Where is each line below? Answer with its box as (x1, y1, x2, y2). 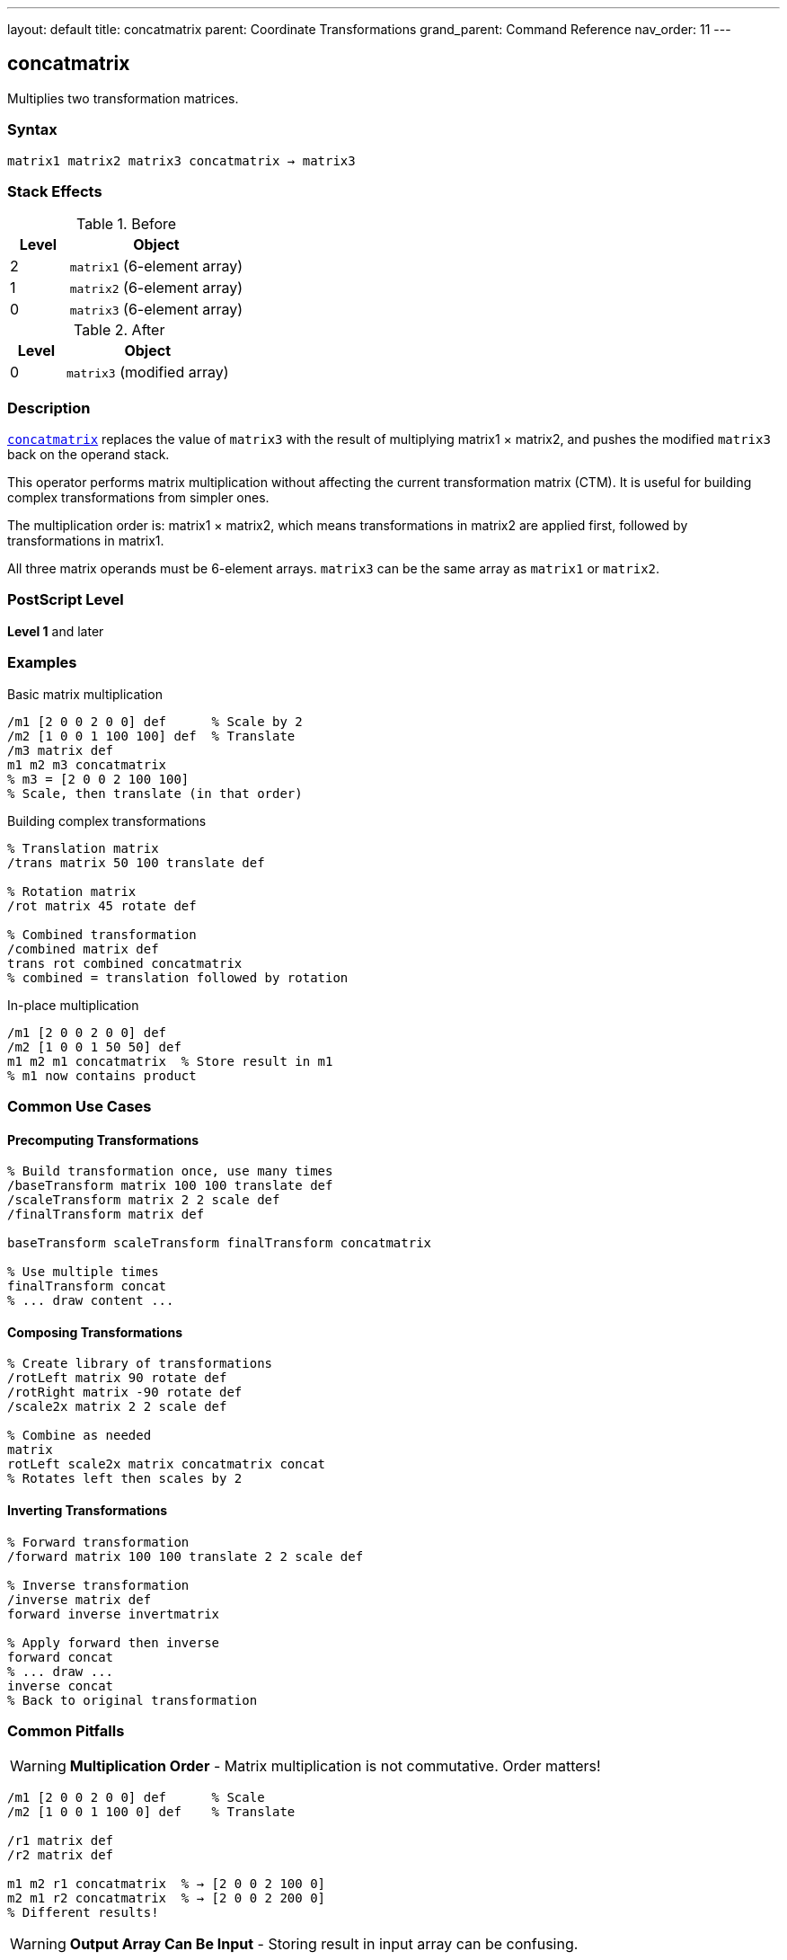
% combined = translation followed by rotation (7, 970, 349, 985)
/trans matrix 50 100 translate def (7, 855, 265, 870)
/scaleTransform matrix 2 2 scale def (7, 1193, 280, 1208)
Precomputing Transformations (7, 1131, 199, 1148)
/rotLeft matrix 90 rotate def (7, 1370, 227, 1386)
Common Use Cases (7, 1096, 152, 1115)
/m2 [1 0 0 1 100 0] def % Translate (7, 1805, 296, 1820)
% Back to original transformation (7, 1692, 258, 1707)
